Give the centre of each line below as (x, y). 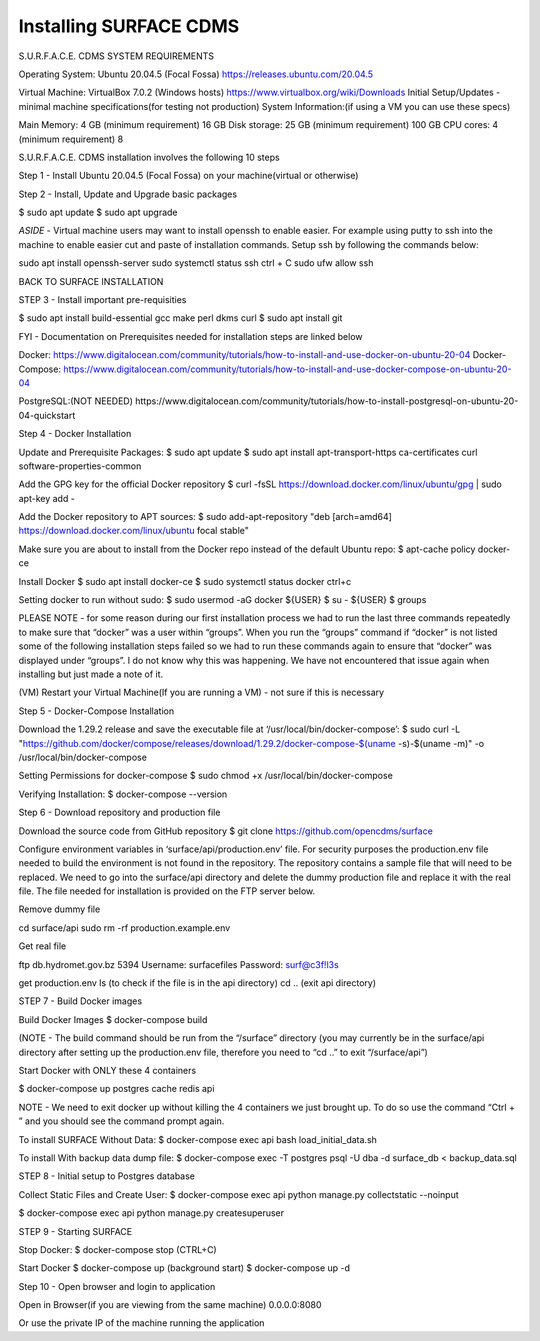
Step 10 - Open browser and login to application (117, 1286)
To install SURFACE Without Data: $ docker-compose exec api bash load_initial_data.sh (197, 1139)
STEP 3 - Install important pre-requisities (102, 300)
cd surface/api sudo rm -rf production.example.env (124, 927)
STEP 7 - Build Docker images (80, 1001)
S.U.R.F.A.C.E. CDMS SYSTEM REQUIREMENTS (116, 56)
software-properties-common (80, 466)
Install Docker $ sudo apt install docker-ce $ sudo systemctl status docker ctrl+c (185, 581)
